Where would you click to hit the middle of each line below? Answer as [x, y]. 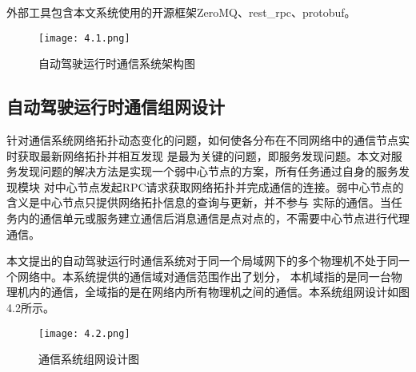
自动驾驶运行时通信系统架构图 [117, 63]
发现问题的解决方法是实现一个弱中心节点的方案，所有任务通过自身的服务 [208, 171]
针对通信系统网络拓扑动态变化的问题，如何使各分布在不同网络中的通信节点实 [208, 140]
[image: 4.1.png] [84, 38]
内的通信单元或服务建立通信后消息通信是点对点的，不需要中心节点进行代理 [213, 218]
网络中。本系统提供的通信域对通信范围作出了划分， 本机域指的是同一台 [204, 276]
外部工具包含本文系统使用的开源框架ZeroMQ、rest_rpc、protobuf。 [181, 12]
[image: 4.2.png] [84, 333]
